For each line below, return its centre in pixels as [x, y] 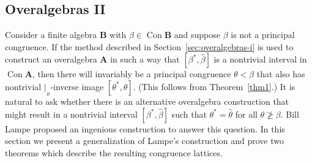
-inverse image [77, 86]
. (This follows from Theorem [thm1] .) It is [214, 86]
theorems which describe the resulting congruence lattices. [114, 152]
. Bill [290, 114]
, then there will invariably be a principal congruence [132, 74]
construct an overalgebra [51, 59]
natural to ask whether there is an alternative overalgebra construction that [147, 101]
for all [246, 114]
